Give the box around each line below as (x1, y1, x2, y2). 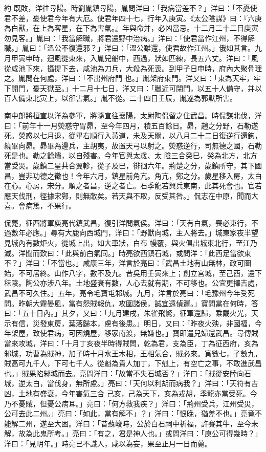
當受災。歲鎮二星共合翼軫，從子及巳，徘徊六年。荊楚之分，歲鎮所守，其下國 (4, 160, 262, 170)
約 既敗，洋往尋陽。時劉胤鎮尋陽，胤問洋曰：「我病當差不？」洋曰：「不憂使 (4, 3, 257, 13)
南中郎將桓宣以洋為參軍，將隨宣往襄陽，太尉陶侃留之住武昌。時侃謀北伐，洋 (4, 110, 262, 120)
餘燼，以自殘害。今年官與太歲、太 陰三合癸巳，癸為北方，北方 (47, 150, 257, 161)
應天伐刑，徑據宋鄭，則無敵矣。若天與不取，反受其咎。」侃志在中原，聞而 (4, 190, 251, 201)
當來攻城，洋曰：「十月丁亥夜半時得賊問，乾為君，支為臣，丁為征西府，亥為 (4, 338, 258, 348)
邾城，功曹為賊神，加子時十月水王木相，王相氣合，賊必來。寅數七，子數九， (4, 348, 262, 358)
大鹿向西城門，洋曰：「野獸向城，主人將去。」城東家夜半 (64, 227, 251, 238)
